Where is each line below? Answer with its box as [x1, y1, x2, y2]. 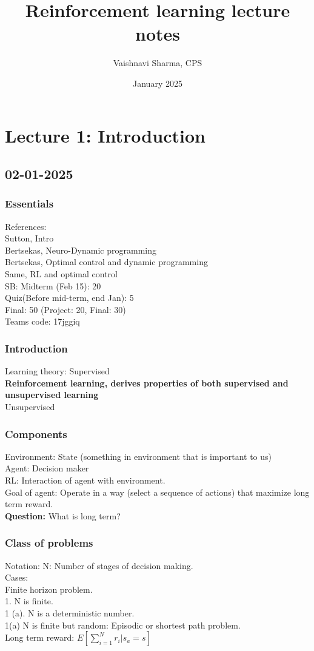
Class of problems [5, 535, 93, 550]
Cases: [5, 571, 28, 584]
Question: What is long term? [5, 509, 121, 522]
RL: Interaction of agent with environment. [5, 474, 165, 487]
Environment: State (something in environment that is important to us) [5, 450, 272, 462]
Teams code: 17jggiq [5, 315, 80, 328]
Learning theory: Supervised [5, 365, 110, 377]
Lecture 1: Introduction [5, 123, 205, 147]
